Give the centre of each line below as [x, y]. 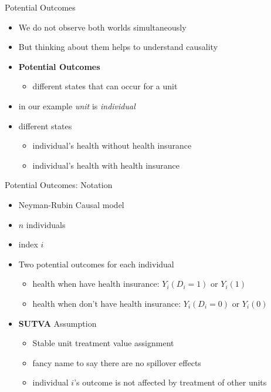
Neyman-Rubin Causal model [71, 204]
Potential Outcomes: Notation [59, 185]
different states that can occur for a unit [105, 86]
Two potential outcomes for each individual [96, 264]
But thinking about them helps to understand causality [118, 47]
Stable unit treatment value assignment [103, 343]
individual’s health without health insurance [112, 145]
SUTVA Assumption [57, 323]
